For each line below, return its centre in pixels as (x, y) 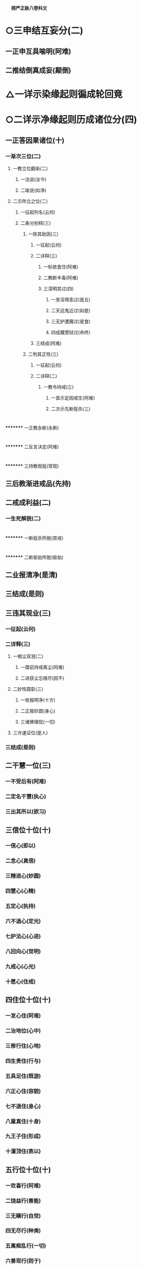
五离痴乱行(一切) (26, 1246)
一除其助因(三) (43, 234)
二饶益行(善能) (23, 1201)
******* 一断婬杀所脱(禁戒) (34, 538)
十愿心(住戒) (21, 982)
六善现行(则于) (23, 1261)
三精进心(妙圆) (23, 876)
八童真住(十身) (23, 1121)
